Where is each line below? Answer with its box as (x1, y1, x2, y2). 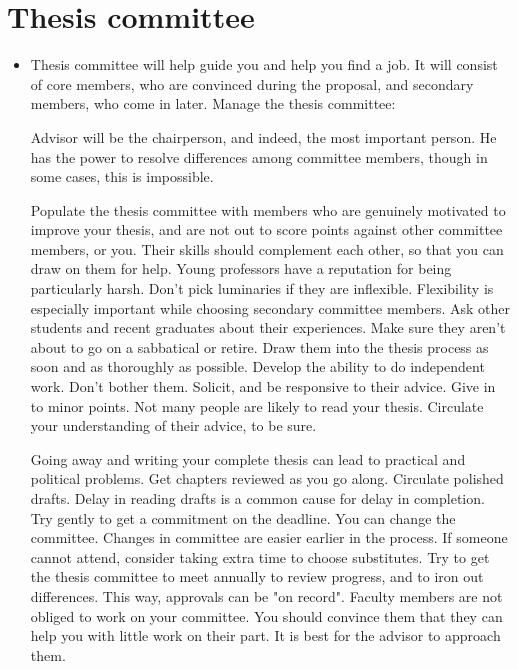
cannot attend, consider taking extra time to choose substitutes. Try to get (30, 546, 490, 567)
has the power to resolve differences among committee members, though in (30, 146, 488, 167)
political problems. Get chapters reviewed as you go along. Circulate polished (30, 468, 504, 489)
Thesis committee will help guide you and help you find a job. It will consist (30, 54, 498, 75)
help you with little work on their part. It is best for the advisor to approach (30, 625, 501, 646)
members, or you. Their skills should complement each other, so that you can (30, 238, 504, 259)
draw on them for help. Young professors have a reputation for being (30, 258, 452, 279)
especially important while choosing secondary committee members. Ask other (30, 297, 511, 318)
